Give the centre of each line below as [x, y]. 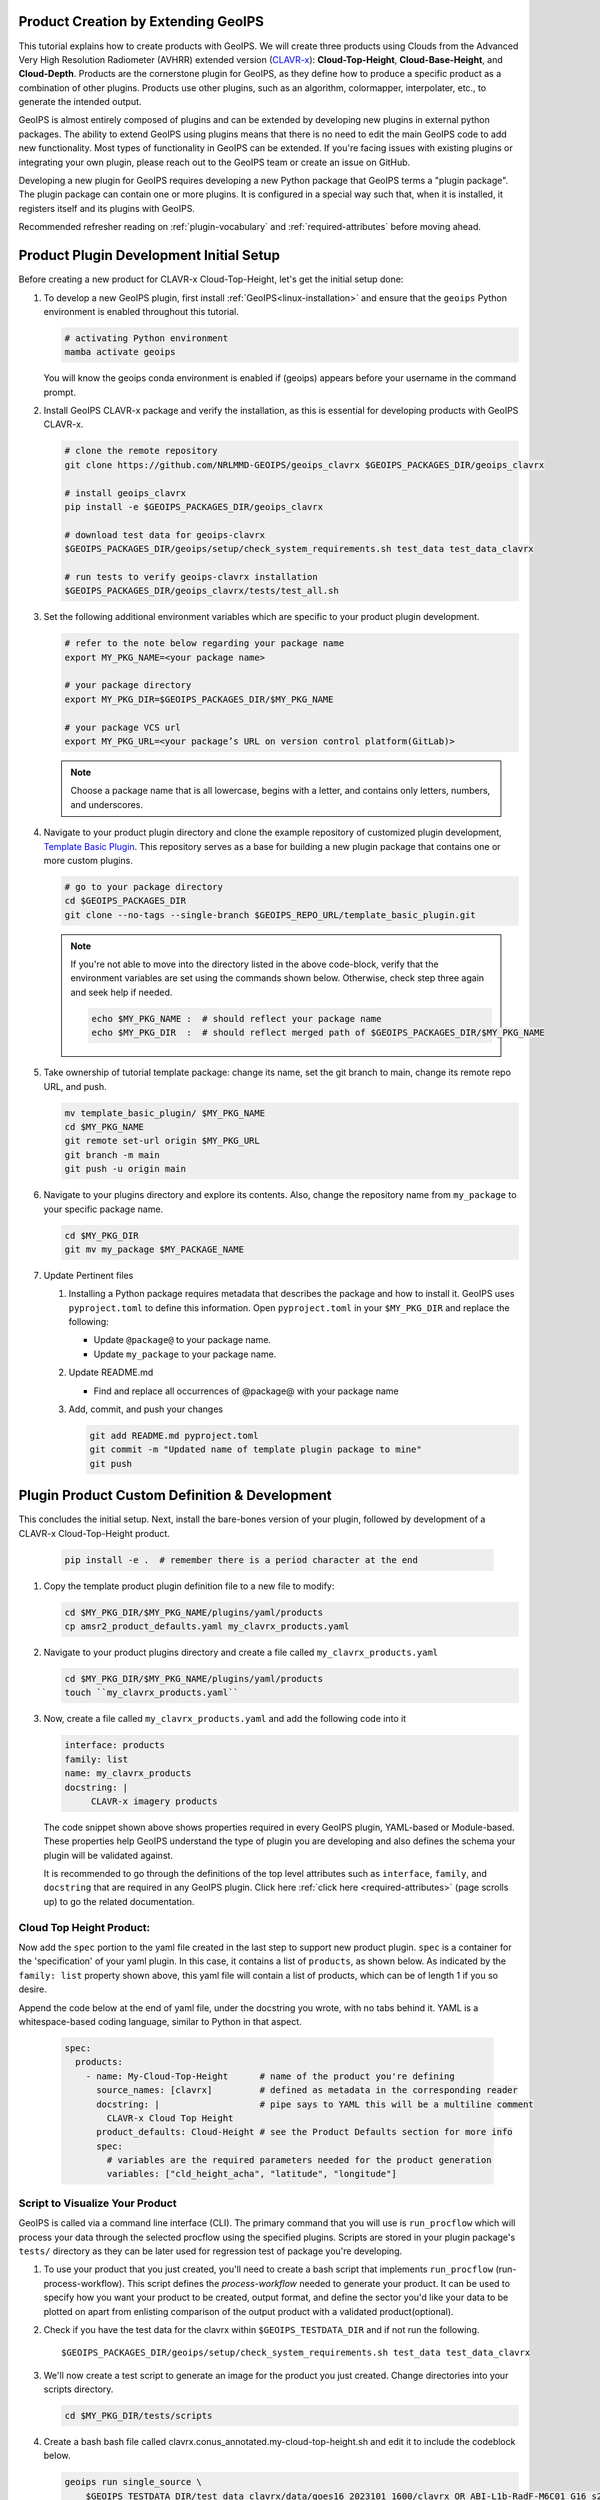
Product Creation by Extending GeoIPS [141, 21]
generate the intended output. [80, 102]
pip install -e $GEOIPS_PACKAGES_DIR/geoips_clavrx [194, 506]
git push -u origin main [125, 1169]
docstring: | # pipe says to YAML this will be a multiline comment [315, 2104]
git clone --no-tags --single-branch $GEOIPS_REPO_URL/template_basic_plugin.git [270, 914]
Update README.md [111, 1372]
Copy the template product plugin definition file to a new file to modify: [189, 1586]
